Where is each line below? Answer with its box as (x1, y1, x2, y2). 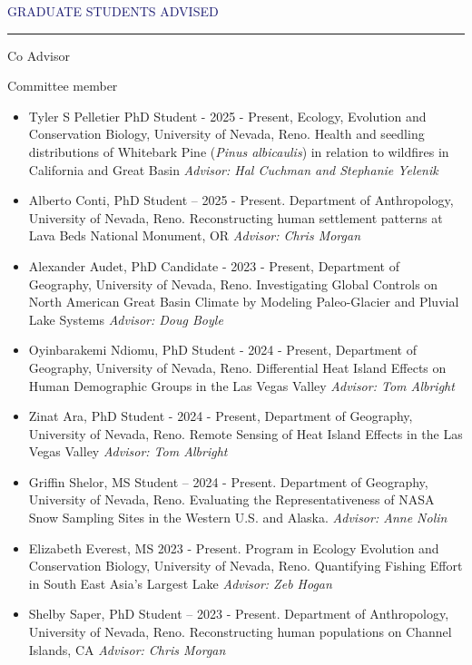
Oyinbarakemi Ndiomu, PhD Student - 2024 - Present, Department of (28, 340, 418, 359)
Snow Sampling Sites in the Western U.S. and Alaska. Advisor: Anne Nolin (28, 508, 447, 527)
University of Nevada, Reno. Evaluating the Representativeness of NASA (28, 490, 435, 509)
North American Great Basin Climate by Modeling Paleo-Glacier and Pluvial (28, 292, 459, 311)
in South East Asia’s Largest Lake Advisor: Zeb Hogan (28, 573, 332, 592)
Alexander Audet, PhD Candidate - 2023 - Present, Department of (28, 256, 399, 275)
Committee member (7, 76, 118, 95)
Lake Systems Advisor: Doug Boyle (28, 309, 223, 328)
